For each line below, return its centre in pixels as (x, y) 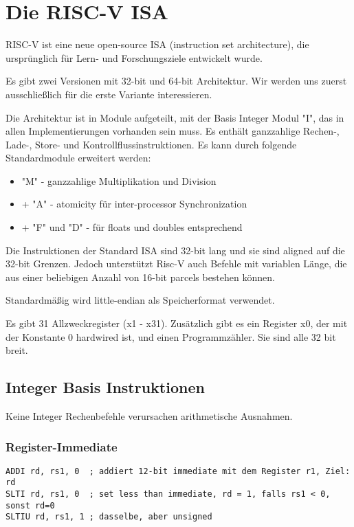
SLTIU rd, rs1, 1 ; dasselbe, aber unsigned (109, 517)
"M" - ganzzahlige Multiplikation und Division (119, 180)
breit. (17, 350)
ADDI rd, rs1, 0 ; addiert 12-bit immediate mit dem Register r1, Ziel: (178, 471)
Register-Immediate (62, 446)
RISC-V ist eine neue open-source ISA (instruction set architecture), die (157, 44)
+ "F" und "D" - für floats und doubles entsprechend (132, 227)
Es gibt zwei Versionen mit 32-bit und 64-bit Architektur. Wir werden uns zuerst (176, 81)
